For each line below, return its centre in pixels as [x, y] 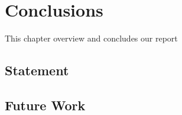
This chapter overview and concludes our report [91, 38]
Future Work [45, 105]
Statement [37, 70]
